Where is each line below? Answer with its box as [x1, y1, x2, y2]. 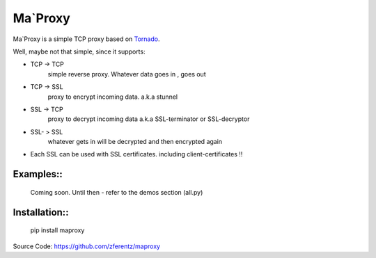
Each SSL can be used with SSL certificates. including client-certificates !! [30, 150, 243, 159]
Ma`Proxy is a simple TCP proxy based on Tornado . [13, 35, 160, 43]
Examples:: [13, 168, 63, 180]
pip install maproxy [30, 226, 85, 234]
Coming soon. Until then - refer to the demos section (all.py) [30, 188, 203, 196]
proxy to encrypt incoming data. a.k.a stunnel [47, 92, 178, 101]
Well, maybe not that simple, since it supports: [13, 47, 146, 56]
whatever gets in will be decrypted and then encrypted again [47, 138, 223, 146]
